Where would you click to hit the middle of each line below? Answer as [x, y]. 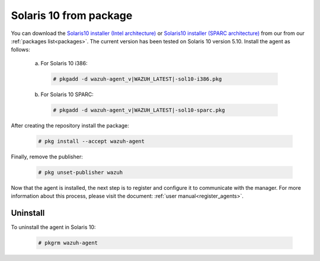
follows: [20, 50]
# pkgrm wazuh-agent [68, 243]
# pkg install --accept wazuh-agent [92, 141]
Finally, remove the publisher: [47, 157]
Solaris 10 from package [72, 15]
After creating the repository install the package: [70, 125]
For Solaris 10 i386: [64, 63]
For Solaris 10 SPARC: [67, 94]
